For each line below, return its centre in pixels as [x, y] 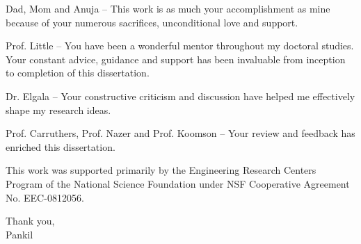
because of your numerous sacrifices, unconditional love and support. [152, 22]
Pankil [19, 234]
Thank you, [30, 221]
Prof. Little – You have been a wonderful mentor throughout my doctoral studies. [180, 46]
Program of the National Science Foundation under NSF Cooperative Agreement [178, 183]
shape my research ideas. [58, 109]
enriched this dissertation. [61, 146]
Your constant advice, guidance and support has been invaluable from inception [176, 59]
